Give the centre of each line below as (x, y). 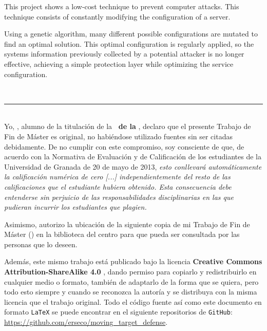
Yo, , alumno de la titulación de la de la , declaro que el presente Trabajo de (128, 126)
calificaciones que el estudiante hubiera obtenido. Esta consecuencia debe (118, 186)
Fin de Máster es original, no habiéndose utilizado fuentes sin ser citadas (118, 136)
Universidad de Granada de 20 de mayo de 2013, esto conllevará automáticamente (133, 166)
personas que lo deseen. (41, 244)
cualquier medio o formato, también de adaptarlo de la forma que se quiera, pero (131, 281)
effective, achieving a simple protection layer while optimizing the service (119, 63)
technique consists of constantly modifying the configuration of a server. (117, 16)
